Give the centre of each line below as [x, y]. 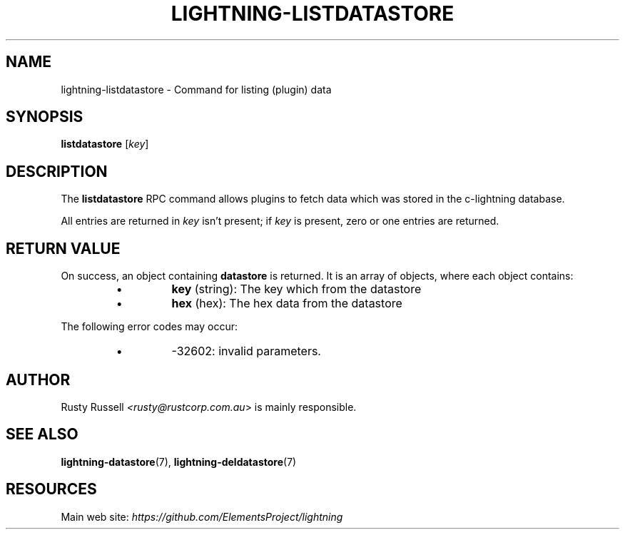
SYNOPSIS [45, 117]
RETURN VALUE [63, 248]
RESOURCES [51, 489]
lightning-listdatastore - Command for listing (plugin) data [196, 89]
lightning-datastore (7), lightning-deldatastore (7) [179, 462]
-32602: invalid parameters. [246, 351]
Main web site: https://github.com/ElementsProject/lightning [202, 516]
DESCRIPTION [57, 171]
